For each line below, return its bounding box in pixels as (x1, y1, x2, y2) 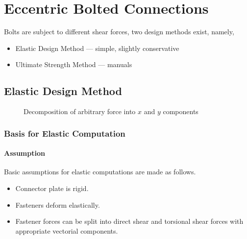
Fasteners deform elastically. (15, 199, 100, 210)
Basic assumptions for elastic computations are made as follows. (4, 167, 196, 177)
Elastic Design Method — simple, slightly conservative (15, 43, 179, 53)
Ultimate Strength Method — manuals (15, 59, 132, 70)
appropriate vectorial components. (15, 225, 118, 236)
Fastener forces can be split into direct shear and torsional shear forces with (15, 216, 244, 226)
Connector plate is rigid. (15, 183, 89, 193)
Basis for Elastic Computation (4, 127, 125, 139)
